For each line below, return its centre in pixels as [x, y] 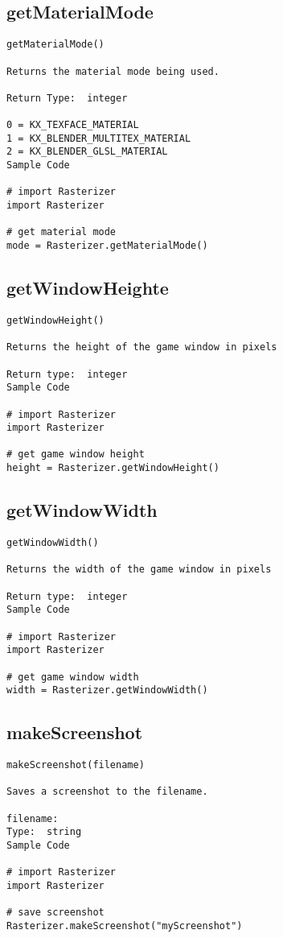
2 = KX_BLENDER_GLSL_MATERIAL [87, 152]
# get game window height [76, 455]
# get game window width [73, 677]
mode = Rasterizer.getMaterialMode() [107, 246]
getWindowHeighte [88, 288]
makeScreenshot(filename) [76, 765]
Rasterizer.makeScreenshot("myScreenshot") [125, 926]
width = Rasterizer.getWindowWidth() [107, 690]
